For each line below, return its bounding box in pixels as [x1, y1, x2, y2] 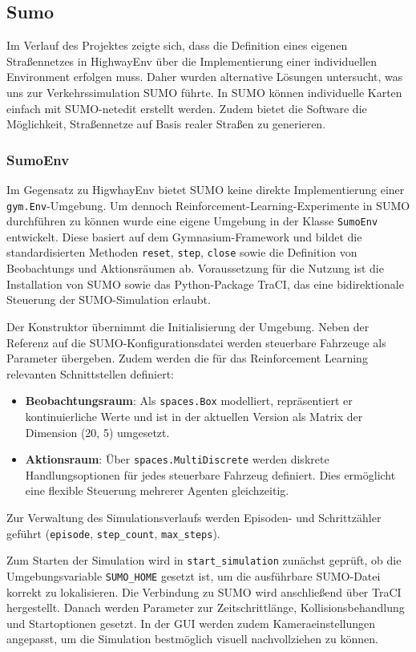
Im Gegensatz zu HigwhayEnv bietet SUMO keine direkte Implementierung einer [6, 180, 405, 197]
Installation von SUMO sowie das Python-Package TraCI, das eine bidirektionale [6, 275, 404, 292]
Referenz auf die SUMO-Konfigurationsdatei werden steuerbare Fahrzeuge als [6, 334, 386, 350]
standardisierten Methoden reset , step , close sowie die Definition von [6, 244, 357, 261]
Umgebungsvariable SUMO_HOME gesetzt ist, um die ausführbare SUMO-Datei [6, 567, 381, 584]
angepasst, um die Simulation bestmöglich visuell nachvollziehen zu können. [6, 630, 378, 647]
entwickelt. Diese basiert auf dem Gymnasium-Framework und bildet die [6, 228, 362, 245]
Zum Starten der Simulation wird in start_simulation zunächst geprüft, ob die [6, 552, 402, 569]
